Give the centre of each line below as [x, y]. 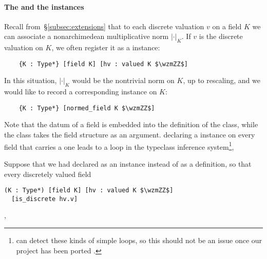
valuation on [24, 47]
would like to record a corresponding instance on [81, 92]
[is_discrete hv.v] [45, 199]
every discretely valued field [48, 174]
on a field [227, 26]
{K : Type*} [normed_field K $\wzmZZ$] [87, 108]
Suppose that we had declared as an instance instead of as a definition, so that [128, 163]
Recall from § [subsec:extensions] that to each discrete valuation [104, 26]
